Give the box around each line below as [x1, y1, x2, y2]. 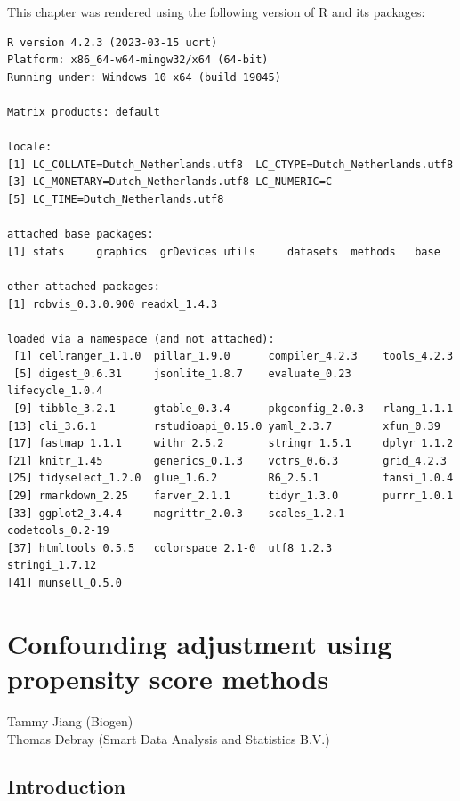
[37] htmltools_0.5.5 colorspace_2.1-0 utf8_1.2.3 [7, 541, 333, 554]
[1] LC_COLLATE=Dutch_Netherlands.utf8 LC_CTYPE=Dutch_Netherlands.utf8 [7, 158, 454, 171]
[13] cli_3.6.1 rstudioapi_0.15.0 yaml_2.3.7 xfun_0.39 [7, 419, 440, 433]
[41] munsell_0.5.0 [7, 577, 122, 589]
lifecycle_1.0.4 [7, 384, 103, 398]
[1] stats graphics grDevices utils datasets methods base [7, 245, 440, 258]
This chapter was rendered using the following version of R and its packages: [7, 3, 425, 20]
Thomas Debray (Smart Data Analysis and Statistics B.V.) [7, 729, 330, 748]
